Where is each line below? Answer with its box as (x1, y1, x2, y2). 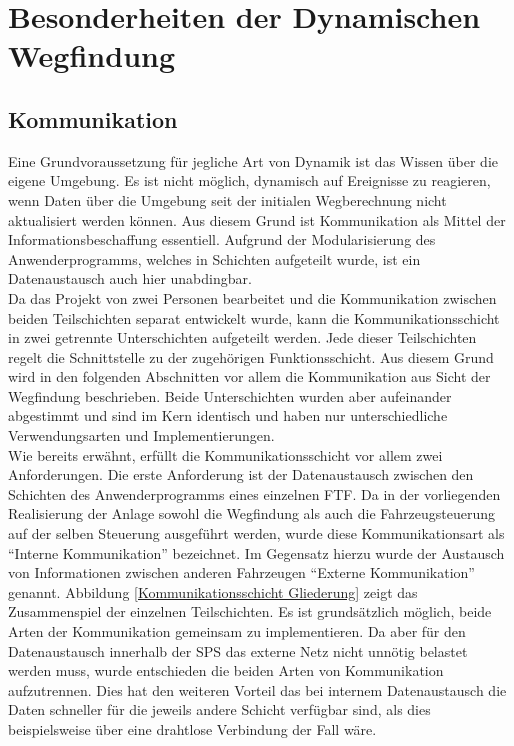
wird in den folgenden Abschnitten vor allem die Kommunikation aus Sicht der (8, 366, 491, 387)
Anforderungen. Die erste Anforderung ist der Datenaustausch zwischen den (8, 464, 474, 485)
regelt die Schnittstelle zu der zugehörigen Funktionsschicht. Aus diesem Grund (8, 346, 494, 367)
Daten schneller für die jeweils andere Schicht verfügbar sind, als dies (8, 699, 431, 720)
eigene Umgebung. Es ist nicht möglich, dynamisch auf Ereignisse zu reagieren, (8, 170, 491, 191)
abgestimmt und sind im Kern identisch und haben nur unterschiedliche (8, 405, 448, 426)
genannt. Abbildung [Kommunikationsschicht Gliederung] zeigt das (8, 581, 418, 602)
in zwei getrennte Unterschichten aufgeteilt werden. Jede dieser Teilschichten (8, 327, 477, 348)
